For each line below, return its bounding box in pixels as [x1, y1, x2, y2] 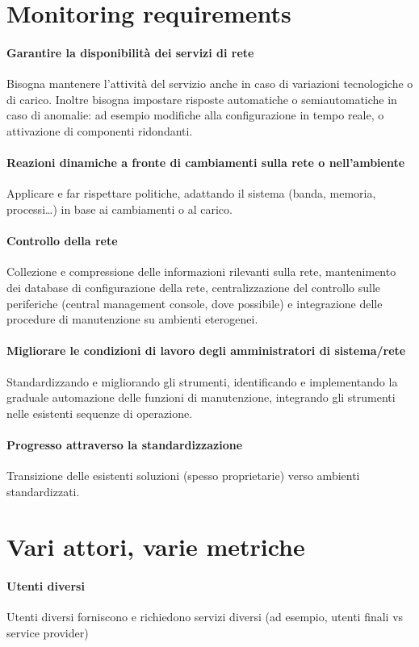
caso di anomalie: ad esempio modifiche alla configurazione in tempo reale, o [6, 106, 384, 123]
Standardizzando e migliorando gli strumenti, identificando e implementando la [6, 373, 398, 390]
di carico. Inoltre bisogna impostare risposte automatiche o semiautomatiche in [6, 90, 397, 107]
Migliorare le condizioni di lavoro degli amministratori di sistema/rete [6, 342, 406, 359]
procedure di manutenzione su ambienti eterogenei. [6, 311, 258, 328]
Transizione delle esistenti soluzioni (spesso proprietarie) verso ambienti [6, 467, 360, 484]
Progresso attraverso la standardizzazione [6, 436, 243, 453]
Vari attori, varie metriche [6, 530, 305, 563]
